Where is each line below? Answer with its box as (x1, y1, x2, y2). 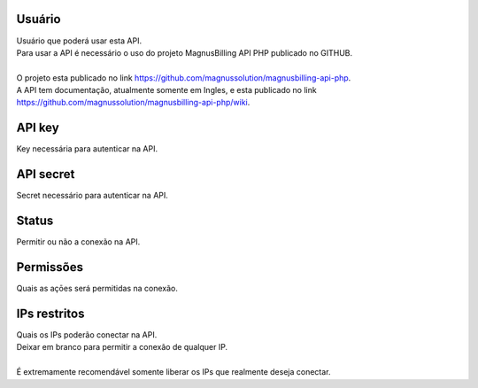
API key (16, 120, 59, 136)
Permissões (16, 260, 84, 275)
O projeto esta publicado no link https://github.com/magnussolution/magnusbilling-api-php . (16, 72, 351, 83)
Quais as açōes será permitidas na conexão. (16, 283, 179, 294)
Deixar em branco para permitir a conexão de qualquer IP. (16, 342, 228, 353)
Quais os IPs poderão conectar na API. (16, 330, 158, 340)
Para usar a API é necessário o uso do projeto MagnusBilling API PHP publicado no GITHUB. (16, 47, 353, 58)
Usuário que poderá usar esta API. (16, 35, 142, 46)
